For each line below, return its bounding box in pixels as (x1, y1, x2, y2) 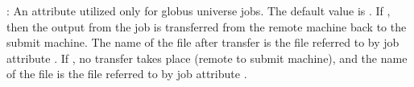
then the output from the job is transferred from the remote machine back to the (6, 18, 407, 35)
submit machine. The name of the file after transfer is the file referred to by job (6, 34, 400, 51)
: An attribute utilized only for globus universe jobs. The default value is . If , (6, 2, 391, 19)
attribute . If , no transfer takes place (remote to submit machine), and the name (6, 49, 408, 66)
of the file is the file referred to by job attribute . (6, 65, 247, 82)
